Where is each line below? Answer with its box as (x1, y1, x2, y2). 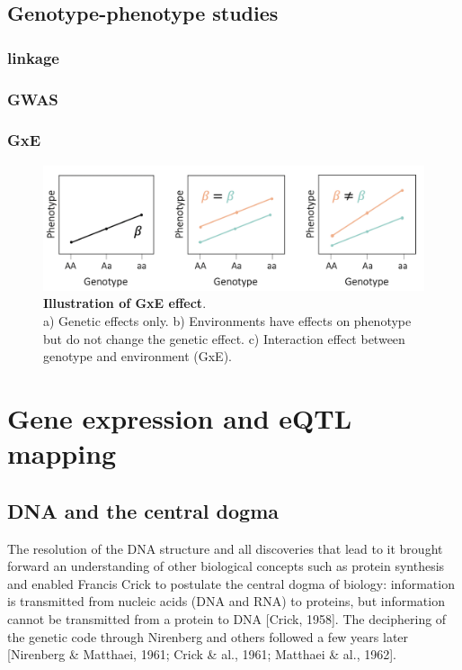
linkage (7, 46, 59, 68)
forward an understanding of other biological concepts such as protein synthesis (7, 557, 445, 575)
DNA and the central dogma (7, 496, 280, 524)
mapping (7, 435, 117, 472)
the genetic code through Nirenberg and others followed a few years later (7, 627, 409, 646)
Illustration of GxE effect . (43, 294, 207, 312)
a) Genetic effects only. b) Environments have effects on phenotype (43, 312, 412, 330)
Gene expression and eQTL (7, 399, 352, 436)
